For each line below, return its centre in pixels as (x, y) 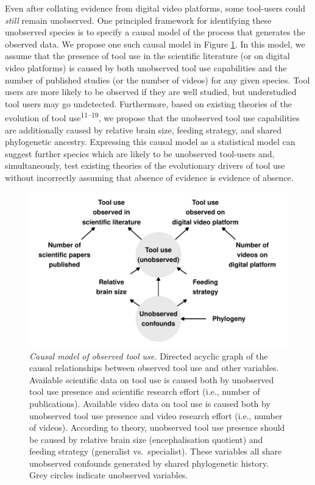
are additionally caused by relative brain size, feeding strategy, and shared (143, 129)
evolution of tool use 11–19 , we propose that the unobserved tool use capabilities (152, 117)
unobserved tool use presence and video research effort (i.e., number (156, 415)
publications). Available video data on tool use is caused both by (150, 403)
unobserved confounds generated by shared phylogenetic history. (149, 463)
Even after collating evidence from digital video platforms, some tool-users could (155, 8)
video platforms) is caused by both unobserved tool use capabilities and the (146, 67)
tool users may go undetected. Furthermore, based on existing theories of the (148, 103)
